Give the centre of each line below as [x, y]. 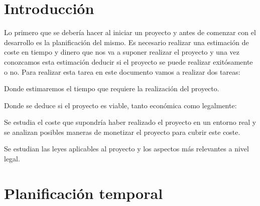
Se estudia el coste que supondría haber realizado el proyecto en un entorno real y [130, 122]
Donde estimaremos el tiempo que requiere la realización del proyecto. [112, 88]
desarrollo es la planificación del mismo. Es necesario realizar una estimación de [126, 42]
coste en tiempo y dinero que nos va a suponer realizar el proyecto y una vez [122, 52]
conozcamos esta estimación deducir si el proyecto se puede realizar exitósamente [128, 61]
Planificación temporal [84, 193]
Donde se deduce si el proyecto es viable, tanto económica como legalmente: [120, 105]
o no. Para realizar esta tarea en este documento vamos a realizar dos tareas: [122, 71]
